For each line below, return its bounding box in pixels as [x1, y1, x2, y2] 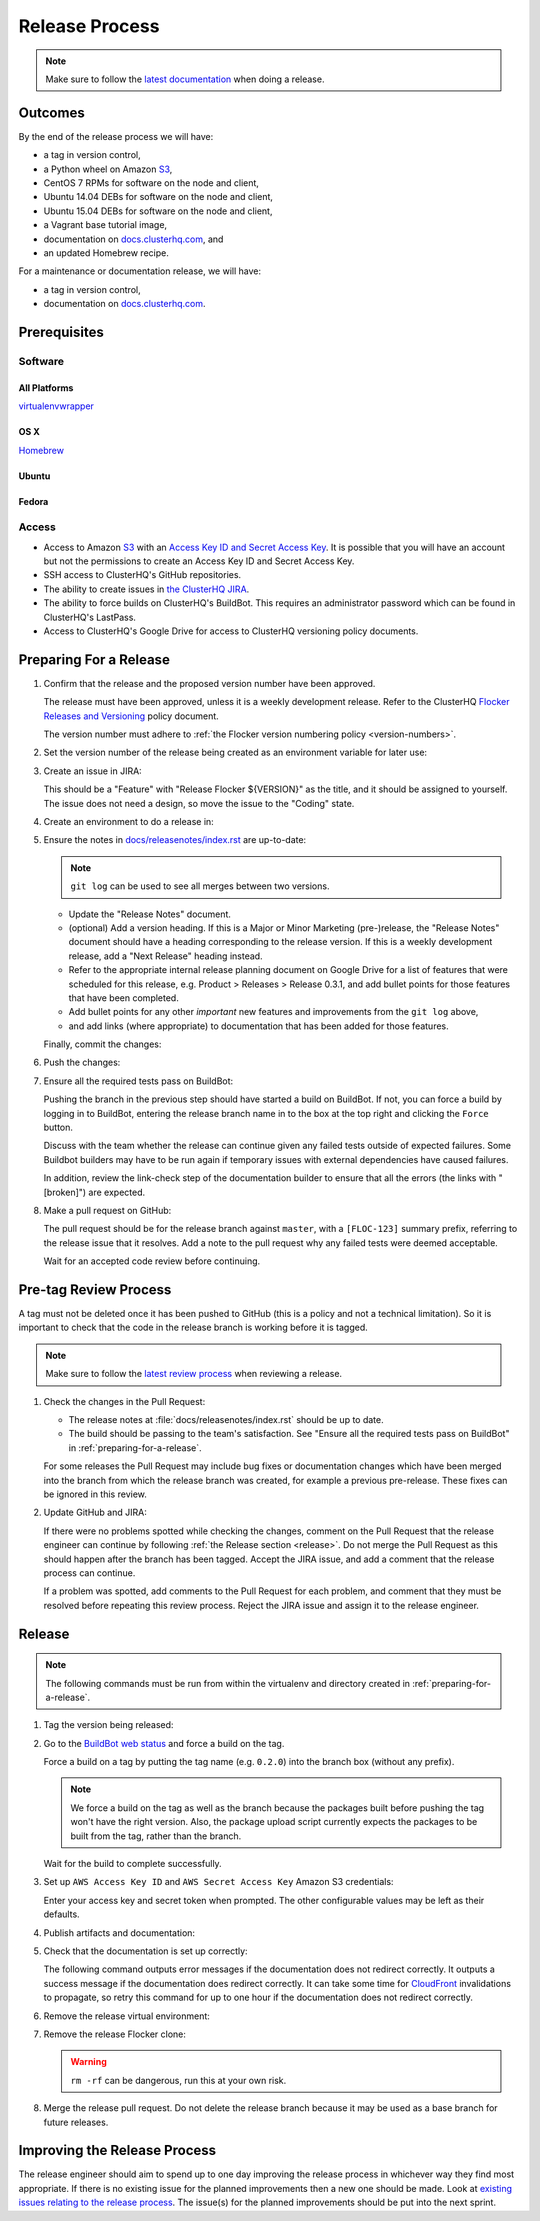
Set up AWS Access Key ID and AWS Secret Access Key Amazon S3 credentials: [43, 1876, 394, 1888]
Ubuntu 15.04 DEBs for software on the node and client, [43, 205, 273, 217]
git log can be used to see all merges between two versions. [70, 880, 330, 892]
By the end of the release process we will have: [18, 130, 214, 142]
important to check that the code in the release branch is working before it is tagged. [18, 1321, 369, 1334]
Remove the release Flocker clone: [43, 2028, 187, 2040]
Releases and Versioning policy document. [43, 710, 219, 722]
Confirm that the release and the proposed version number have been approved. [43, 677, 376, 689]
